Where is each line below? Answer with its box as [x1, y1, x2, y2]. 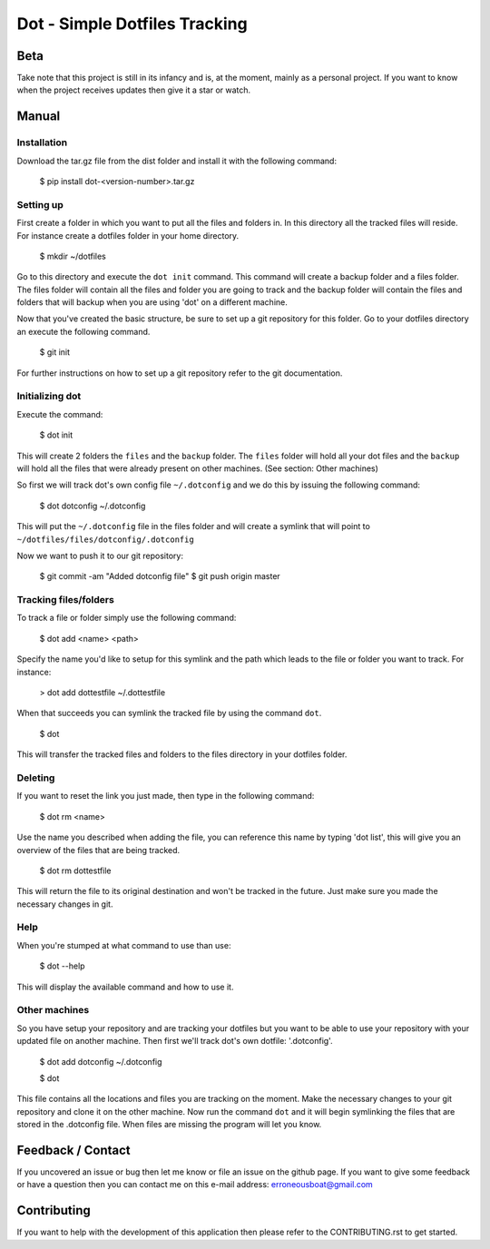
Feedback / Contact [16, 1142, 131, 1157]
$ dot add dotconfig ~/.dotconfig [39, 1056, 162, 1067]
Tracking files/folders [16, 594, 115, 606]
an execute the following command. [16, 326, 151, 337]
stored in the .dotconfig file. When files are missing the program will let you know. [16, 1119, 322, 1130]
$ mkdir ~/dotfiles [39, 251, 106, 261]
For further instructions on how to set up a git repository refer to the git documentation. [16, 368, 343, 379]
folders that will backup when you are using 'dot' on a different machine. [16, 297, 288, 308]
